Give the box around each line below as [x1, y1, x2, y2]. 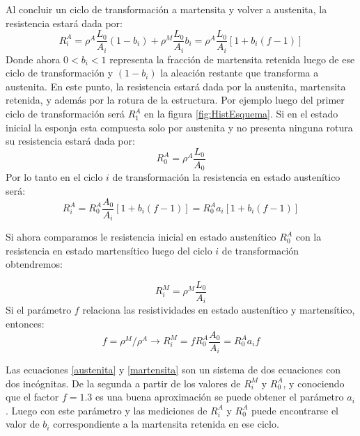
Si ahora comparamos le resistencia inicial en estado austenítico [6, 229, 276, 244]
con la [295, 229, 322, 244]
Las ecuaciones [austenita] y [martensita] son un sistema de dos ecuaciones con [6, 362, 341, 377]
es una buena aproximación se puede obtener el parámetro [95, 389, 344, 404]
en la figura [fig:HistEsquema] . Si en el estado [144, 106, 338, 121]
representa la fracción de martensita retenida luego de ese [109, 51, 355, 66]
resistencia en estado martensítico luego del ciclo [6, 243, 212, 257]
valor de [6, 417, 40, 431]
